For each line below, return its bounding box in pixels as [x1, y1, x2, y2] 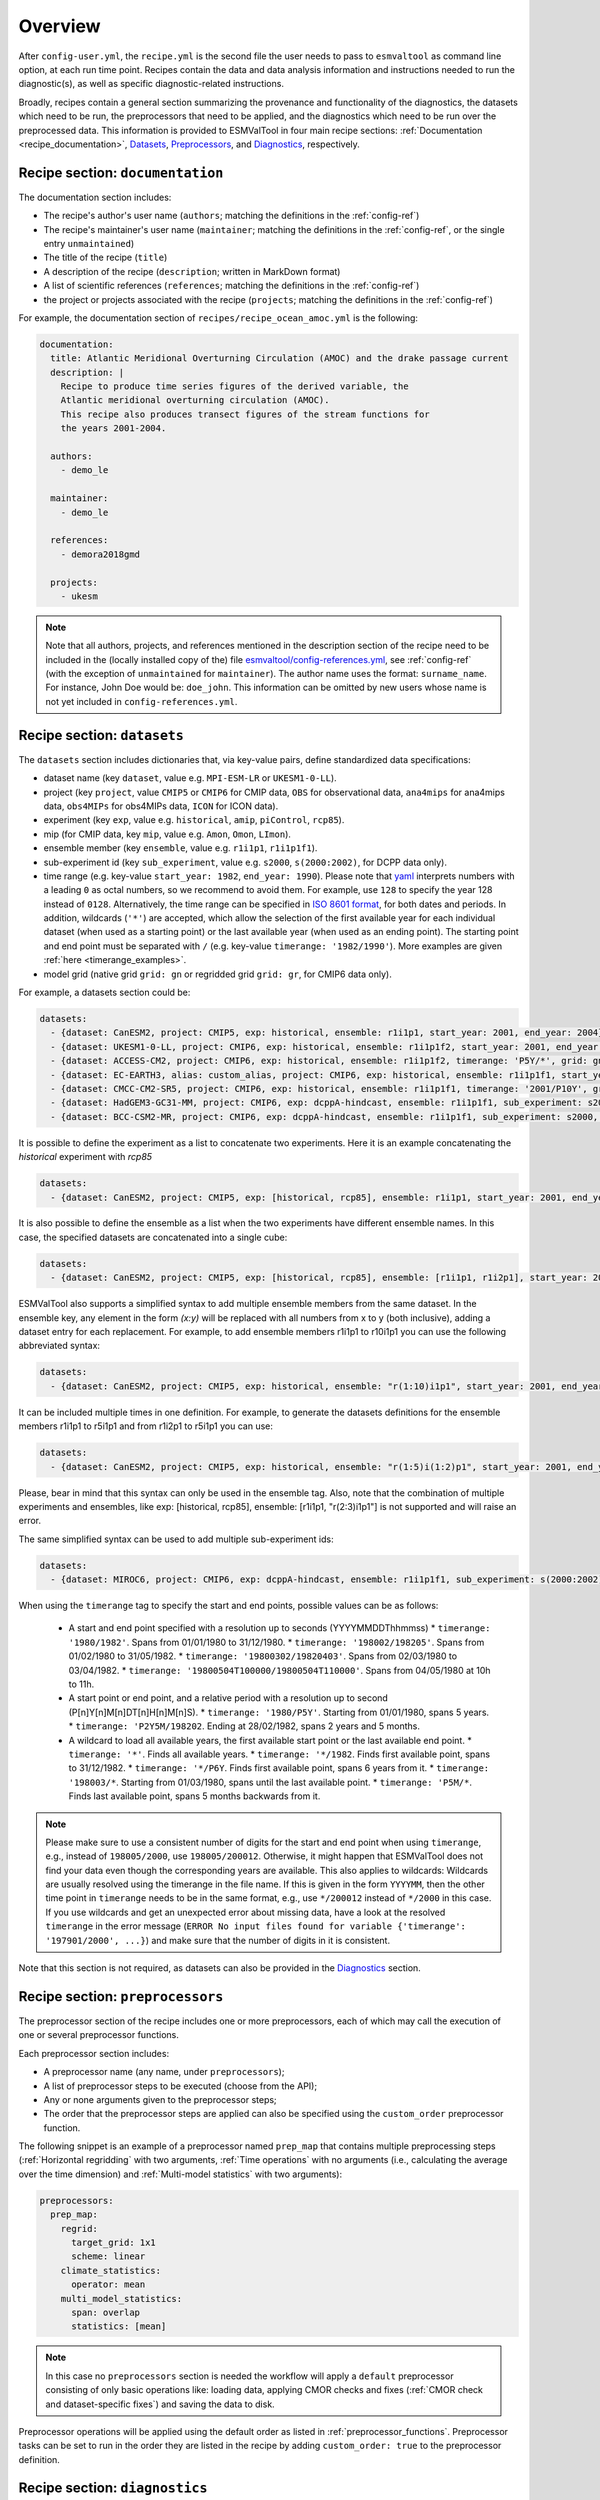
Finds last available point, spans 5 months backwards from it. [68, 1790, 321, 1802]
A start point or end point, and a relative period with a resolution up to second [68, 1692, 389, 1704]
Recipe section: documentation [18, 164, 224, 181]
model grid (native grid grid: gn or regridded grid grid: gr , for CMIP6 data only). [43, 968, 392, 980]
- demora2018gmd [60, 548, 140, 560]
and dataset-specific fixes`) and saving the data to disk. [45, 2398, 275, 2410]
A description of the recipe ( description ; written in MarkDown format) [43, 265, 341, 277]
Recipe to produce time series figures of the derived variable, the [60, 381, 409, 392]
